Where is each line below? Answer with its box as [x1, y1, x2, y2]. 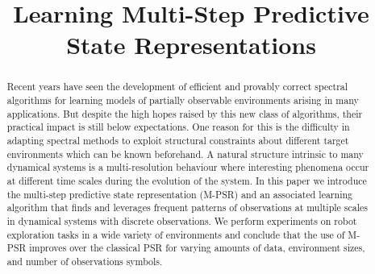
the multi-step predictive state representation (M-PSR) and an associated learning [6, 187, 352, 201]
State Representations [66, 28, 316, 61]
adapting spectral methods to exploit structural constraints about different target [6, 133, 349, 147]
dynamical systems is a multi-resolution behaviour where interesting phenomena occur [6, 160, 369, 174]
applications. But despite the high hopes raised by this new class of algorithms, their [6, 106, 363, 120]
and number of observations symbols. [6, 254, 163, 268]
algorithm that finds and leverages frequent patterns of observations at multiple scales [6, 201, 368, 214]
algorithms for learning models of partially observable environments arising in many [6, 93, 359, 107]
